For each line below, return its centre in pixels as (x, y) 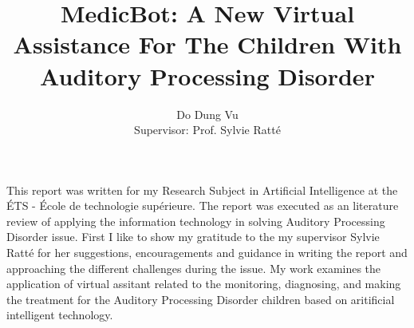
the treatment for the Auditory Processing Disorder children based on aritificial (201, 299)
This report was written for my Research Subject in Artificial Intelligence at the (202, 190)
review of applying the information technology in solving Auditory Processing (196, 221)
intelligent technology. (60, 315)
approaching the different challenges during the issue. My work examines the (194, 268)
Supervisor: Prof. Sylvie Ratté (207, 130)
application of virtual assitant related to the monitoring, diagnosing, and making (204, 284)
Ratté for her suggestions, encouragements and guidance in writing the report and (207, 253)
